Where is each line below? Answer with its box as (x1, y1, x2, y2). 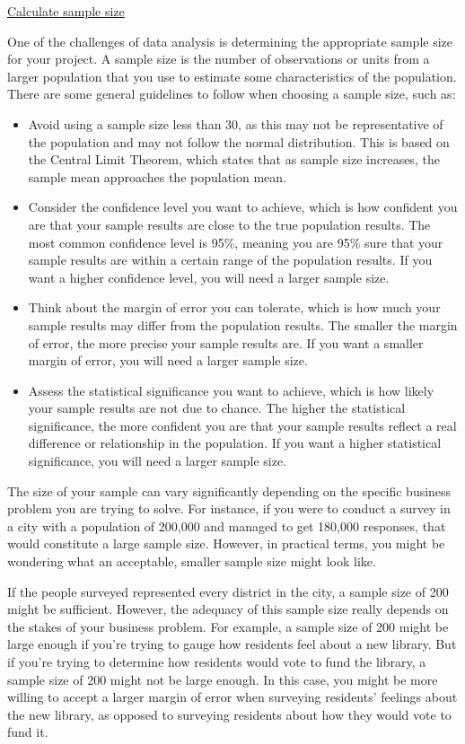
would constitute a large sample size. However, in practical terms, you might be (7, 534, 445, 553)
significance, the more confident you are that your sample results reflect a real (28, 416, 457, 434)
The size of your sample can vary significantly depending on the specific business (7, 481, 452, 500)
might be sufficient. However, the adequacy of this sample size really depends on (7, 600, 449, 618)
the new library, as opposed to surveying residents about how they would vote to (7, 705, 452, 723)
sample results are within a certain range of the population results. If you (28, 250, 433, 269)
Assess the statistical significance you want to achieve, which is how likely (28, 381, 434, 399)
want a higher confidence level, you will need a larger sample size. (28, 267, 390, 286)
